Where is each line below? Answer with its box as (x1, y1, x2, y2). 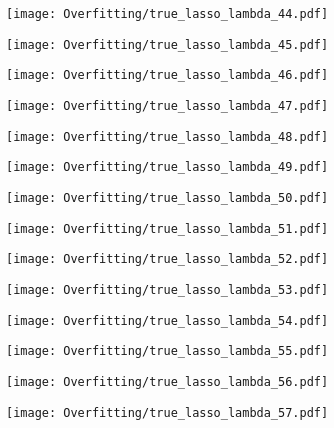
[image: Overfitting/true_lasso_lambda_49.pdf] (6, 160, 329, 175)
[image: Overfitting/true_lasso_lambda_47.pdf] (6, 98, 329, 113)
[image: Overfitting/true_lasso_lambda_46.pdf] (6, 68, 329, 83)
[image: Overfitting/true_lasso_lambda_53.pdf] (6, 282, 329, 297)
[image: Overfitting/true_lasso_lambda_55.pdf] (6, 344, 329, 359)
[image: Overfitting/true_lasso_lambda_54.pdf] (6, 313, 329, 328)
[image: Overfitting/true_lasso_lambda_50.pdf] (6, 190, 329, 205)
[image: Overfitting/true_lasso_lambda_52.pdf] (6, 252, 329, 267)
